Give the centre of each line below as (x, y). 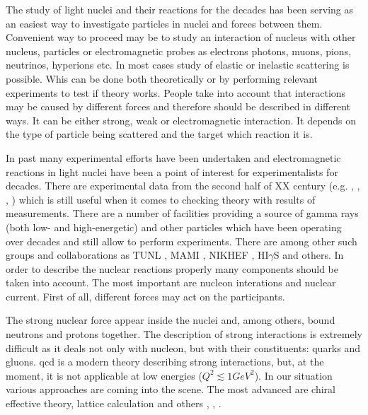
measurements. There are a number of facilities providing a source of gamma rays (182, 213)
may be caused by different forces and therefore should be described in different (178, 106)
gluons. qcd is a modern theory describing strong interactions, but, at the (165, 362)
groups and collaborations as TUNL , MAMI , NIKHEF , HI (137, 255)
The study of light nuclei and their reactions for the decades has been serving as (179, 9)
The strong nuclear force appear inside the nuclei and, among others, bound (171, 320)
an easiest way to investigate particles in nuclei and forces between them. (164, 23)
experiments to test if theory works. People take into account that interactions (176, 92)
